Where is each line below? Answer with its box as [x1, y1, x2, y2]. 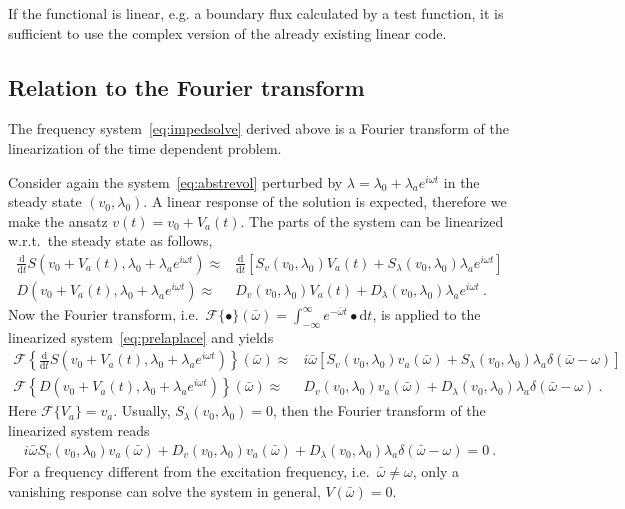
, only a [412, 461, 460, 482]
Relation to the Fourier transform [8, 71, 365, 102]
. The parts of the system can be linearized [240, 210, 504, 231]
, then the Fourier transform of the [273, 400, 486, 421]
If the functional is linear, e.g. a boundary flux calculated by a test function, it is [8, 3, 504, 23]
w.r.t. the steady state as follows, [8, 230, 213, 251]
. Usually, [113, 400, 171, 421]
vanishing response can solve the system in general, [8, 480, 321, 501]
